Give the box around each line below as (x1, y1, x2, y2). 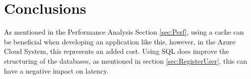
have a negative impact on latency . (4, 65, 108, 76)
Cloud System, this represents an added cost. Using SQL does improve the (4, 46, 229, 56)
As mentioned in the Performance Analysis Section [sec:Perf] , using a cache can (4, 27, 244, 37)
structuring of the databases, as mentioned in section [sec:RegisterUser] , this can (4, 55, 247, 66)
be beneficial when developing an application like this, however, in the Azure (4, 36, 236, 46)
